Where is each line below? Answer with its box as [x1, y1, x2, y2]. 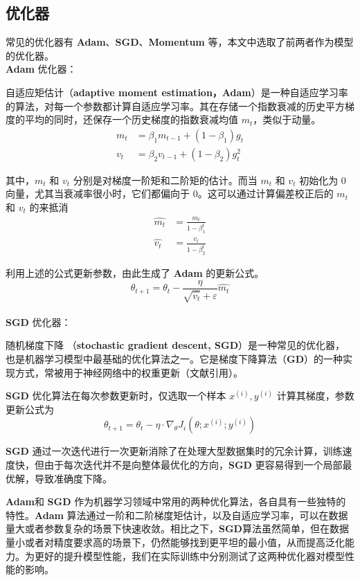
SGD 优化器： [6, 314, 71, 329]
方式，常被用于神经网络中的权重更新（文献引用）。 [15, 365, 243, 379]
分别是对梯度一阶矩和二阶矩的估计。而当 [73, 172, 258, 187]
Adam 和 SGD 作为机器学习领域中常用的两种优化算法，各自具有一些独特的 [6, 494, 346, 509]
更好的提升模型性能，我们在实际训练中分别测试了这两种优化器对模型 [34, 548, 345, 563]
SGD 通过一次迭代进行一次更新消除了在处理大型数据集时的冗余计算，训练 [6, 444, 343, 458]
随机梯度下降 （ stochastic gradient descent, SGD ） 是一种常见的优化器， [6, 338, 345, 352]
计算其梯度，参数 [276, 388, 354, 403]
